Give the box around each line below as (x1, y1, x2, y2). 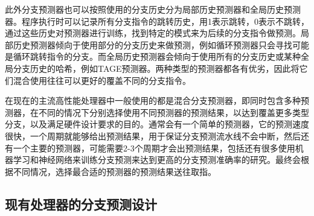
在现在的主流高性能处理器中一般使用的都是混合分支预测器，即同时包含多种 (5, 94, 301, 107)
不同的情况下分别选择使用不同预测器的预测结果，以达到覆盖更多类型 (38, 106, 309, 118)
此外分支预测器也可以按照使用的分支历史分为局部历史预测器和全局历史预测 (5, 3, 301, 15)
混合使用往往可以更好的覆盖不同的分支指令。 (13, 74, 191, 86)
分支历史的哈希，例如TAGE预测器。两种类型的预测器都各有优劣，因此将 (13, 62, 300, 74)
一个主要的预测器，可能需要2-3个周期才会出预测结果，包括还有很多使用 (13, 141, 295, 154)
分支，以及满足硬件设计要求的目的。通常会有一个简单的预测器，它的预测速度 (5, 118, 309, 130)
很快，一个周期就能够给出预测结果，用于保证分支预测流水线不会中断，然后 (5, 129, 301, 142)
